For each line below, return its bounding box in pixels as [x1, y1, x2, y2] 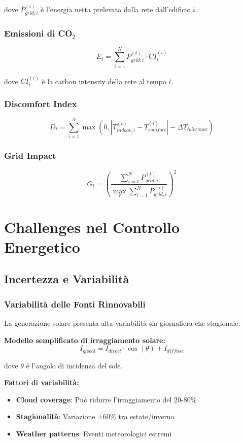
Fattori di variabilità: [4, 377, 79, 388]
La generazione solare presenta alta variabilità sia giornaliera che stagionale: [4, 318, 240, 328]
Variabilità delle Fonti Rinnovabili [4, 297, 146, 310]
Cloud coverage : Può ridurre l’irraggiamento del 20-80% [16, 394, 197, 404]
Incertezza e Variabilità [4, 271, 129, 287]
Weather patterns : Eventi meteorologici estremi [16, 428, 172, 439]
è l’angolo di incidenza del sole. [26, 360, 123, 370]
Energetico [4, 236, 80, 257]
